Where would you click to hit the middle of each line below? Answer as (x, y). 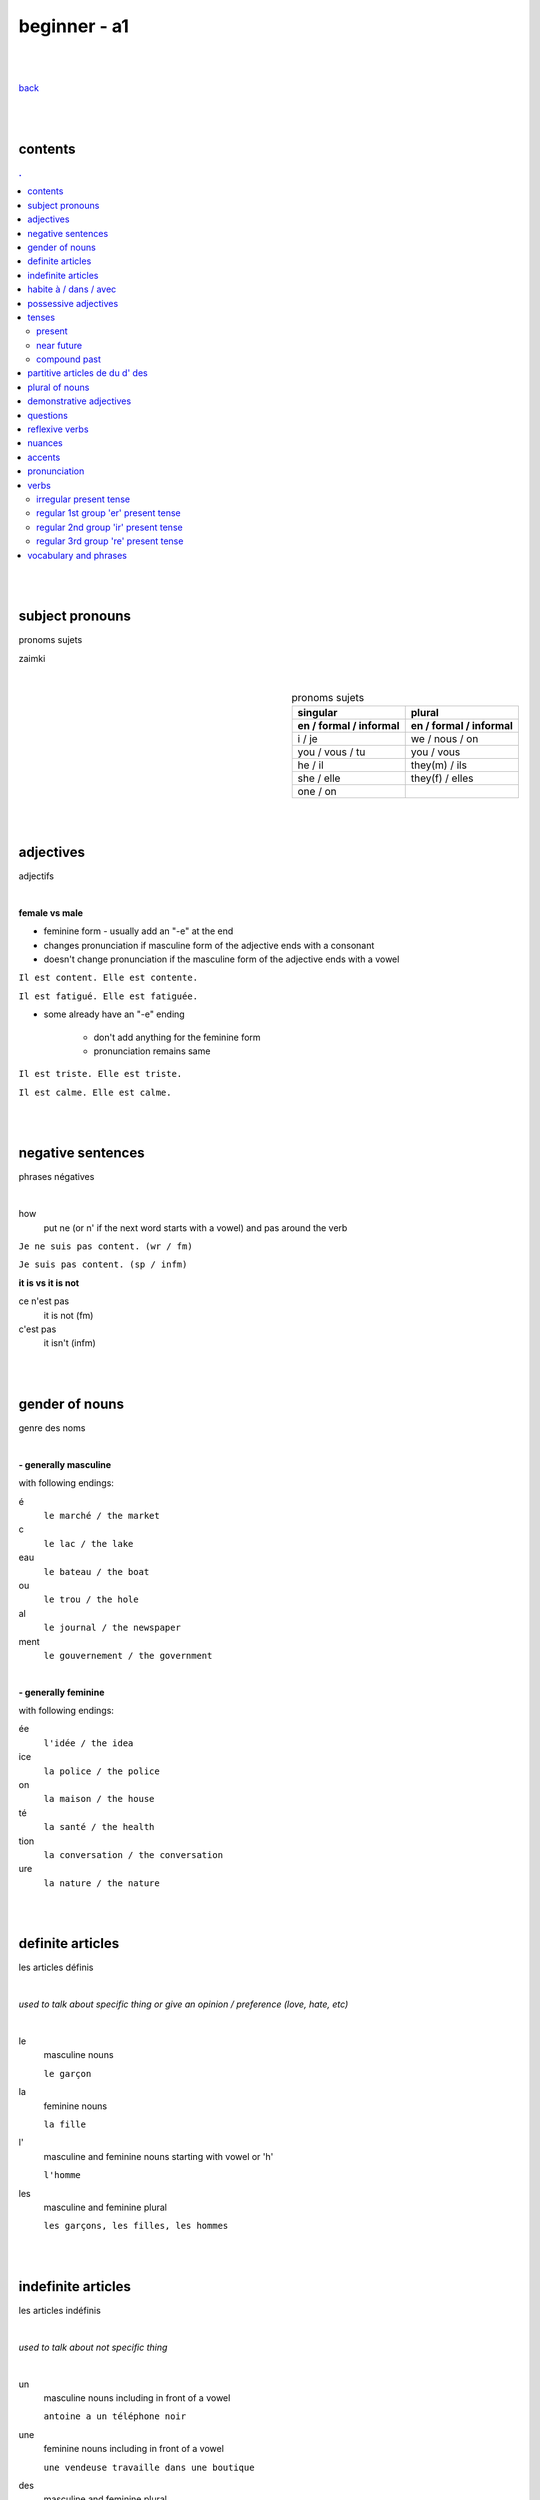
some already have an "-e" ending (114, 1014)
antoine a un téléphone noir (115, 2416)
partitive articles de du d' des (88, 373)
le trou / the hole (91, 1599)
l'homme (62, 2175)
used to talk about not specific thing (93, 2347)
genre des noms (52, 1428)
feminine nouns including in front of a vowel (134, 2449)
